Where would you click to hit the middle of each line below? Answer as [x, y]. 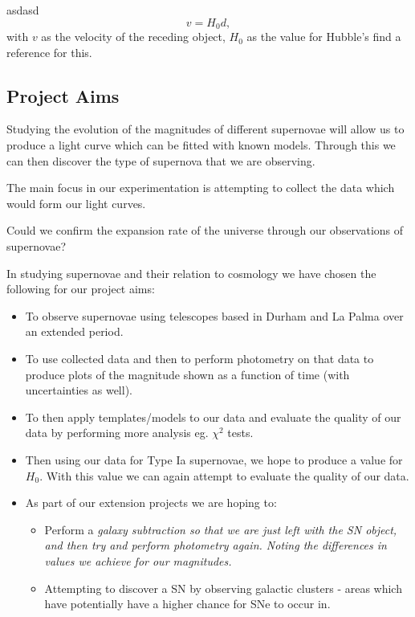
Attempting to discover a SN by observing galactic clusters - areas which [223, 588]
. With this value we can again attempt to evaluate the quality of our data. [224, 475]
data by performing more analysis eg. [117, 433]
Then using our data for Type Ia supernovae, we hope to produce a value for [214, 459]
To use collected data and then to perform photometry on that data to [199, 358]
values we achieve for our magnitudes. [138, 560]
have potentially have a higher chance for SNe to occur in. [187, 604]
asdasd [23, 10]
